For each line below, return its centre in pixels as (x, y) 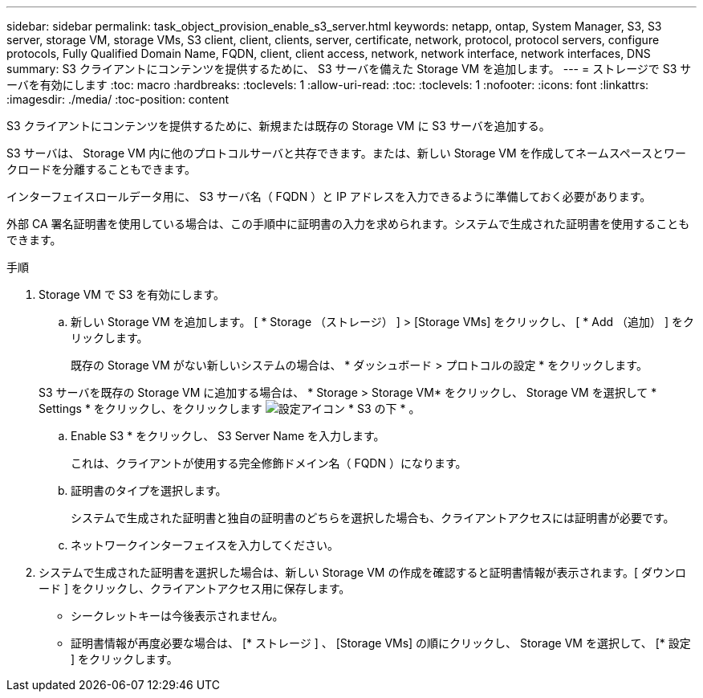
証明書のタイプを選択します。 (149, 490)
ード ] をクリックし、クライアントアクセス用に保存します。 (195, 588)
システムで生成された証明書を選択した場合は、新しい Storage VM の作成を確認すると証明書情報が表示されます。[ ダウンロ (363, 572)
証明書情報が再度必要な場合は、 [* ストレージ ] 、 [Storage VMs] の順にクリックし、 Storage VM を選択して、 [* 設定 (381, 643)
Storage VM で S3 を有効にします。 (132, 294)
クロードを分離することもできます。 (102, 169)
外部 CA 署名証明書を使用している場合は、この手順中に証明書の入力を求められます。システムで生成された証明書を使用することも (348, 224)
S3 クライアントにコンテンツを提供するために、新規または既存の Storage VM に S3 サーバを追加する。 (278, 126)
